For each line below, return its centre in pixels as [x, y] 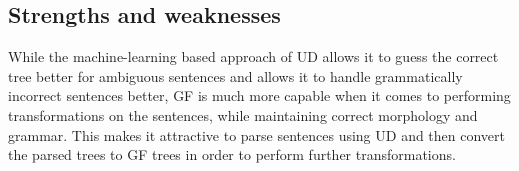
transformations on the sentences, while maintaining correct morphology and [243, 114]
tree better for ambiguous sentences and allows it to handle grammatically [235, 75]
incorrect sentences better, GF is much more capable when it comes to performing [259, 95]
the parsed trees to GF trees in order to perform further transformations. [232, 154]
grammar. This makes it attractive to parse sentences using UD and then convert [257, 134]
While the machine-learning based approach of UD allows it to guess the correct [253, 56]
